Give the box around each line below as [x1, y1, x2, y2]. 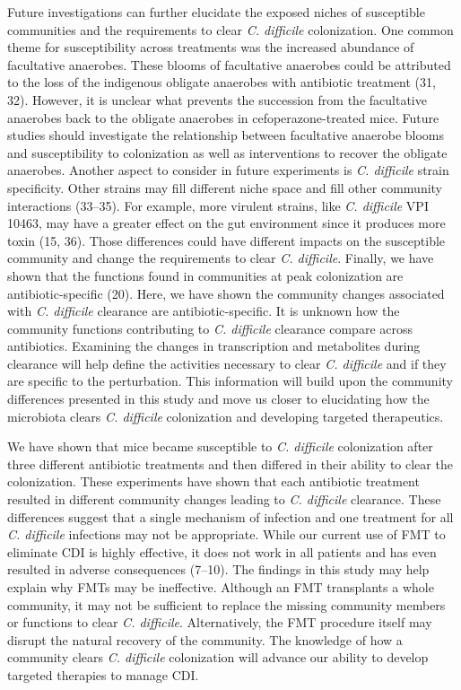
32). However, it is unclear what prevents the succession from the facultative [7, 90, 427, 109]
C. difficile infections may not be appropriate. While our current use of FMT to [7, 525, 446, 544]
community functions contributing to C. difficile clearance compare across [7, 319, 413, 337]
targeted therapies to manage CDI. [7, 665, 199, 684]
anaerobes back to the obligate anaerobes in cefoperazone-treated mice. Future [7, 108, 439, 127]
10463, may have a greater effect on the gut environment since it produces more [7, 214, 446, 232]
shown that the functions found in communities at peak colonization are [7, 266, 404, 284]
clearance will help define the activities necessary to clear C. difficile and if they [7, 354, 447, 372]
